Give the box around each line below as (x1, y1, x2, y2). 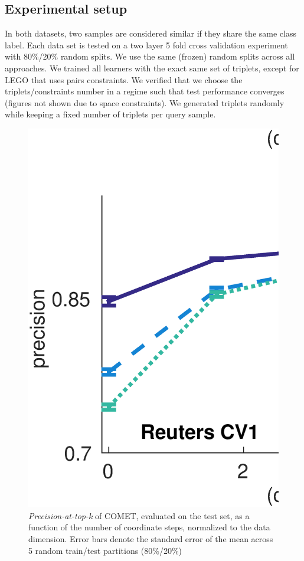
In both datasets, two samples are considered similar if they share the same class (5, 27, 296, 40)
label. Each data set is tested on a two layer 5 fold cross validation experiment (5, 38, 288, 51)
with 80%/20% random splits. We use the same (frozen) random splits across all (5, 50, 295, 63)
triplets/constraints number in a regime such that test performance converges (5, 85, 285, 97)
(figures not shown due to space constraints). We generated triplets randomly (5, 96, 285, 109)
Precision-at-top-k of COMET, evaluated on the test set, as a (28, 509, 250, 521)
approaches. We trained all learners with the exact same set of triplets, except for (5, 61, 299, 74)
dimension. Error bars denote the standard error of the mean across (28, 533, 273, 544)
